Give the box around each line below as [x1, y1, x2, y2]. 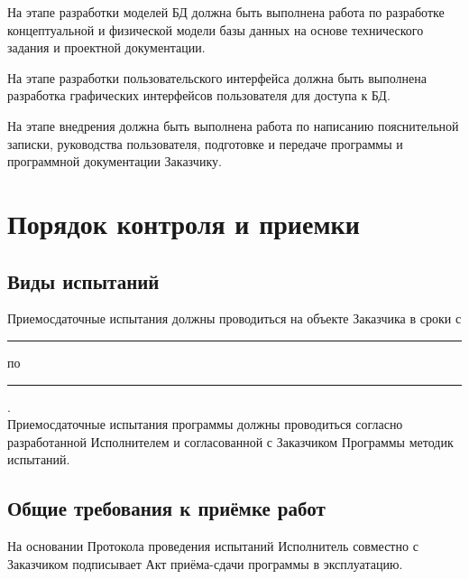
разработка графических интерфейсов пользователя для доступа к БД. [7, 86, 391, 105]
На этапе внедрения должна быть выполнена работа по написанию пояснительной [7, 116, 459, 135]
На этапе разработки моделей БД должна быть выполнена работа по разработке [7, 3, 445, 21]
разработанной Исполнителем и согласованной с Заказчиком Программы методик [7, 432, 454, 451]
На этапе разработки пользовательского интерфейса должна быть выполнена [7, 68, 427, 87]
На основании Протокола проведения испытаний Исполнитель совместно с [7, 537, 418, 556]
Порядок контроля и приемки [7, 204, 360, 241]
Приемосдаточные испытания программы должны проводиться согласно [7, 415, 403, 434]
